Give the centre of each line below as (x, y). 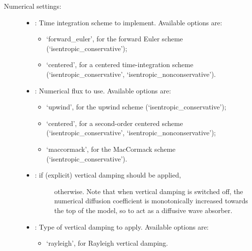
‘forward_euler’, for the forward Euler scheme (115, 39)
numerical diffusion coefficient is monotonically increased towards (151, 201)
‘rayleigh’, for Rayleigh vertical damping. (107, 243)
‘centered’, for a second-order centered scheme (115, 123)
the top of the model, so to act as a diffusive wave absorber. (143, 210)
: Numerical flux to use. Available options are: (103, 90)
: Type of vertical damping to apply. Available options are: (122, 226)
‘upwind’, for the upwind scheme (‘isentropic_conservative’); (136, 107)
